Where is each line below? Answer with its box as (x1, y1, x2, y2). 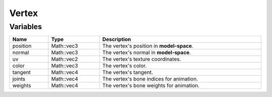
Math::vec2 (51, 56, 78, 63)
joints (12, 75, 26, 82)
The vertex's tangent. (102, 69, 153, 76)
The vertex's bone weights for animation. (102, 82, 200, 89)
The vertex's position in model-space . (102, 43, 193, 50)
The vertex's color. (102, 62, 147, 69)
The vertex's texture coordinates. (102, 56, 181, 63)
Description (102, 36, 131, 43)
